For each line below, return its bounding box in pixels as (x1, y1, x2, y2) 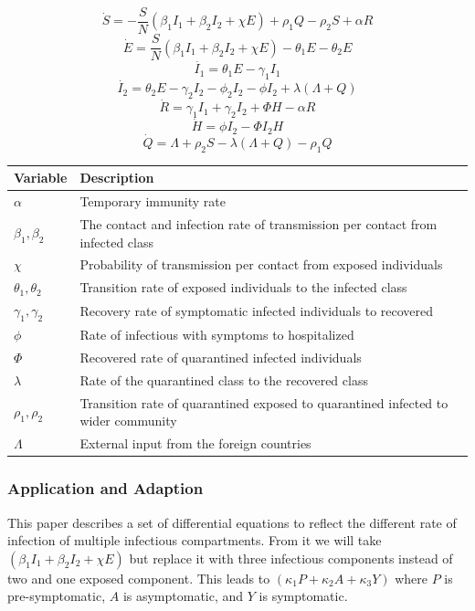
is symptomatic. (259, 586, 348, 606)
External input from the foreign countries (79, 434, 311, 453)
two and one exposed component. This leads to (7, 568, 270, 587)
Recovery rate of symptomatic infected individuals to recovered (79, 301, 434, 321)
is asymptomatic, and (122, 586, 244, 606)
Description (79, 168, 154, 187)
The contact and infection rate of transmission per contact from (79, 215, 438, 234)
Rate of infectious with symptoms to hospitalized (79, 325, 354, 344)
